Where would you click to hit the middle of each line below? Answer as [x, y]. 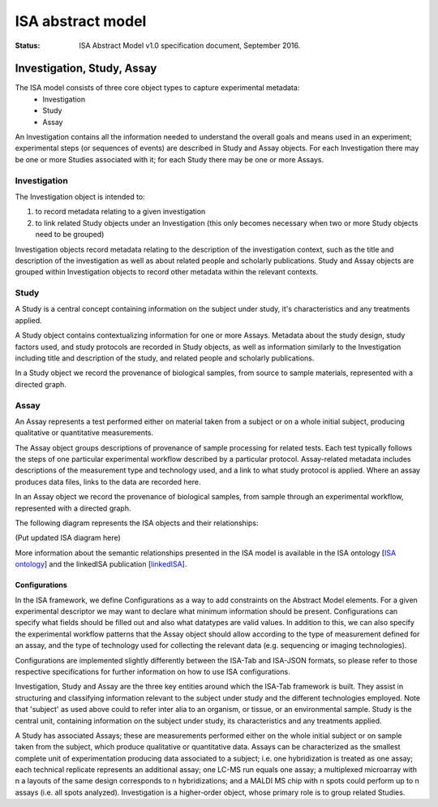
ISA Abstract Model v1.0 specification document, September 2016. [190, 45]
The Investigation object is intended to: [80, 196]
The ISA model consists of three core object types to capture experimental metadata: [157, 88]
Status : [28, 45]
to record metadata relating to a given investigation [120, 212]
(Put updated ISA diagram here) [68, 538]
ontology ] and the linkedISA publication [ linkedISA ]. [101, 564]
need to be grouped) [70, 235]
